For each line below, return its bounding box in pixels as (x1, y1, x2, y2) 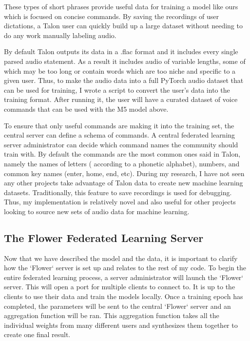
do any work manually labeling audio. (4, 30, 116, 40)
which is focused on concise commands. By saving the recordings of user (4, 11, 219, 21)
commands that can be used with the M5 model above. (4, 103, 169, 114)
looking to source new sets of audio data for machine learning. (4, 206, 190, 216)
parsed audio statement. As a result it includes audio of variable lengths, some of (4, 56, 246, 66)
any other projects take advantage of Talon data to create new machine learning (4, 178, 243, 188)
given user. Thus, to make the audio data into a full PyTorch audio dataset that (4, 75, 244, 85)
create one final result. (4, 329, 71, 340)
